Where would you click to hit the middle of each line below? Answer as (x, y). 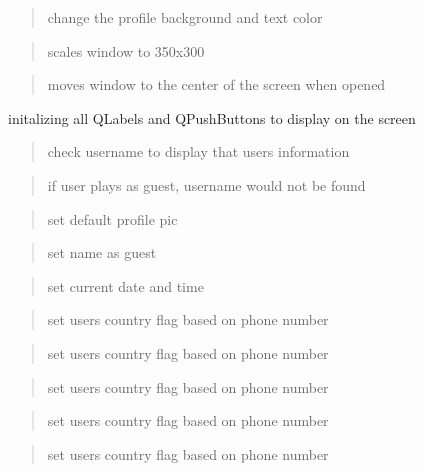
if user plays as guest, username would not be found (206, 184)
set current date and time (125, 285)
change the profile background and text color (185, 17)
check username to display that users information (198, 151)
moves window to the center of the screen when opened (216, 84)
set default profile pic (112, 218)
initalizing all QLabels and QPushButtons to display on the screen (212, 117)
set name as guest (102, 252)
